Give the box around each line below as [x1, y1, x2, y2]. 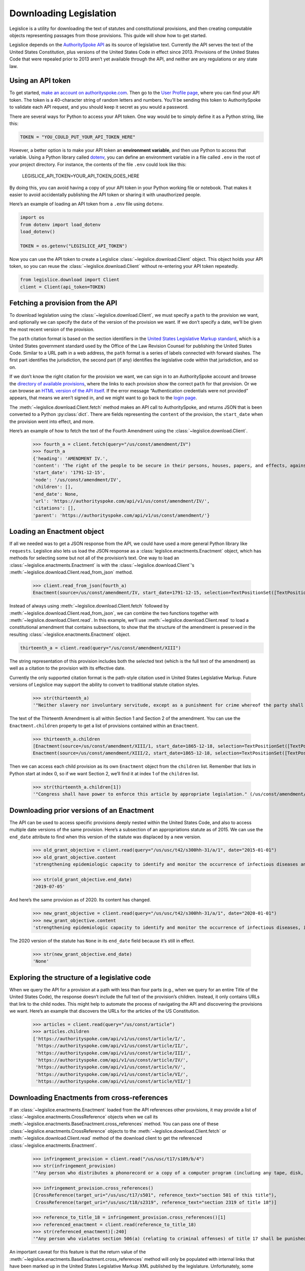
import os [20, 215, 45, 221]
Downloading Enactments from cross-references [9, 1093, 168, 1102]
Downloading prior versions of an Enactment [9, 806, 155, 814]
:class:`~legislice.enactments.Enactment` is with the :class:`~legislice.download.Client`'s [9, 562, 195, 568]
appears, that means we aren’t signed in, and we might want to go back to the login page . [9, 395, 197, 401]
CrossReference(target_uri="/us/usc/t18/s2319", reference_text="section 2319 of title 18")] [36, 1199, 277, 1205]
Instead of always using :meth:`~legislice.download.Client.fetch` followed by [9, 603, 169, 609]
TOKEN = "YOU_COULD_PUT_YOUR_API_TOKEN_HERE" [20, 134, 136, 140]
